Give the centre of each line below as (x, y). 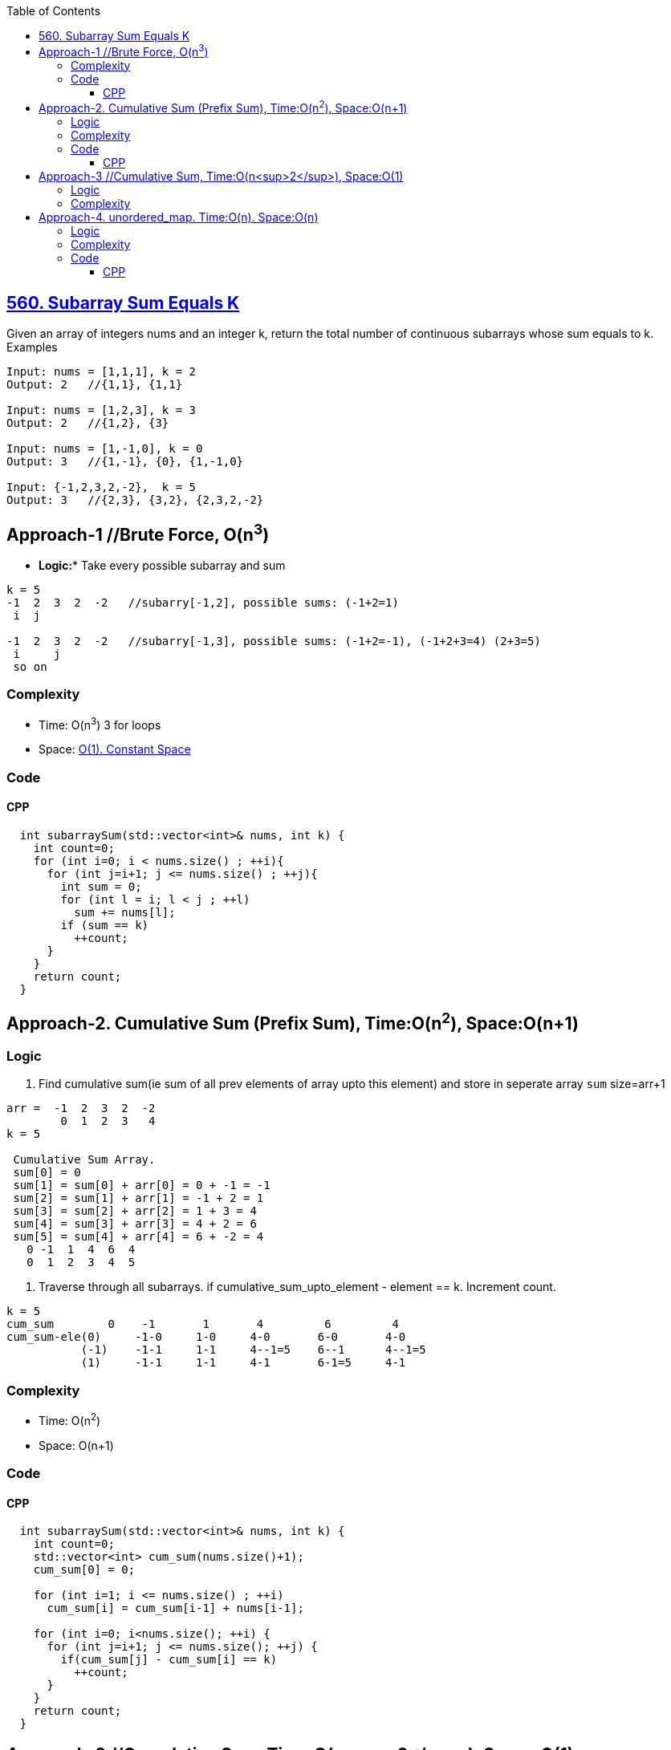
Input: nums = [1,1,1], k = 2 (102, 372)
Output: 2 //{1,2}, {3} (88, 423)
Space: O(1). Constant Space (115, 749)
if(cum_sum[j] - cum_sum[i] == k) (169, 1660)
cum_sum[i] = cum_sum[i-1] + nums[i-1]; (175, 1608)
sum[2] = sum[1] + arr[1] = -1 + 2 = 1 (138, 1198)
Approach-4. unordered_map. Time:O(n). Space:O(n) (179, 217)
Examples (32, 347)
